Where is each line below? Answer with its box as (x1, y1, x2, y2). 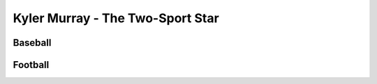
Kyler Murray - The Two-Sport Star (13, 10, 219, 26)
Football (13, 59, 50, 71)
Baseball (13, 37, 52, 49)
